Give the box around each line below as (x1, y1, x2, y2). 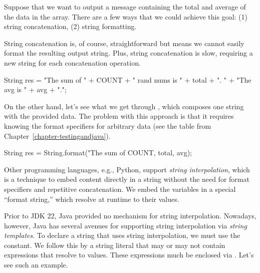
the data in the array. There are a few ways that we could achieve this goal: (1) (4, 11, 247, 22)
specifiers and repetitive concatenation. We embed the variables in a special (4, 183, 236, 194)
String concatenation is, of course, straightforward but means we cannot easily (4, 38, 244, 48)
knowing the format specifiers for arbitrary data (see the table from (4, 120, 211, 131)
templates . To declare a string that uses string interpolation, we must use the (4, 230, 240, 240)
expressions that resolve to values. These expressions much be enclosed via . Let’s (4, 249, 254, 260)
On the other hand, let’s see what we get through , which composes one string (4, 101, 244, 111)
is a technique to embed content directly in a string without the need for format (4, 174, 249, 184)
